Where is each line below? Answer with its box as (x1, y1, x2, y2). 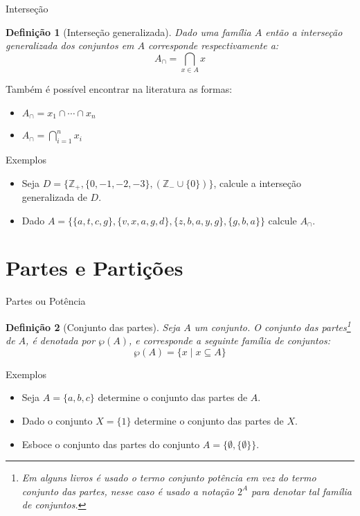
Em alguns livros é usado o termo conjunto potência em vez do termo (21, 470, 316, 485)
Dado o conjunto (21, 413, 93, 427)
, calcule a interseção (213, 175, 301, 190)
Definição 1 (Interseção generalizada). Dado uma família (6, 24, 251, 39)
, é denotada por (26, 333, 96, 348)
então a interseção (265, 24, 343, 39)
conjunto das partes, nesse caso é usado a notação (21, 483, 234, 498)
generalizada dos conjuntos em (6, 38, 134, 53)
